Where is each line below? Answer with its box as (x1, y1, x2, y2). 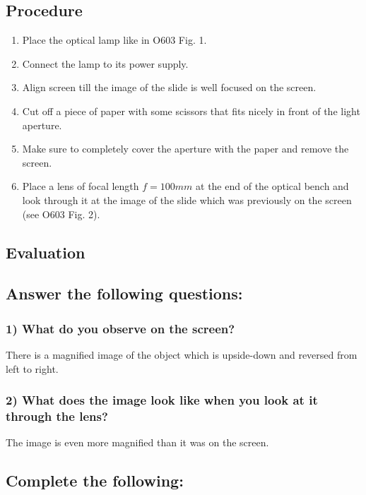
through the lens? (6, 407, 108, 424)
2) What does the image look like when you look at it (6, 391, 318, 409)
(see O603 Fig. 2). (22, 206, 100, 221)
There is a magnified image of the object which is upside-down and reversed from (6, 347, 358, 362)
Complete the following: (6, 470, 184, 491)
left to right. (6, 361, 59, 376)
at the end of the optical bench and (196, 179, 349, 193)
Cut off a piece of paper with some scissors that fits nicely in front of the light (22, 103, 360, 118)
